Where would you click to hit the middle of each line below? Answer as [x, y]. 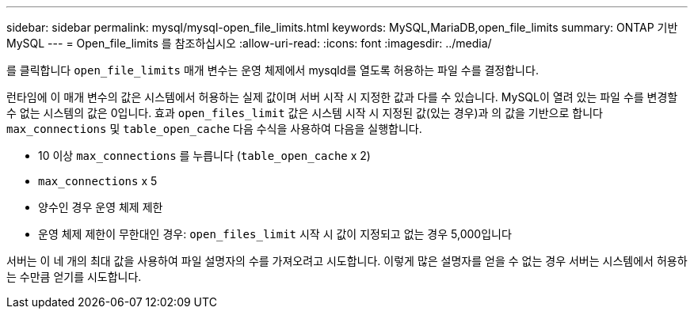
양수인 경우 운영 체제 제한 [101, 207]
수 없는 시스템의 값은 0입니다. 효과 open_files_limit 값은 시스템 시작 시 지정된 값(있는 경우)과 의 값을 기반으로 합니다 [305, 113]
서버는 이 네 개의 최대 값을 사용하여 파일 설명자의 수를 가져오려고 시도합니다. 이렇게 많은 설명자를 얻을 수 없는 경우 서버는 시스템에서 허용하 [347, 261]
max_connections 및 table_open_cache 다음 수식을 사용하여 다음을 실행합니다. [214, 129]
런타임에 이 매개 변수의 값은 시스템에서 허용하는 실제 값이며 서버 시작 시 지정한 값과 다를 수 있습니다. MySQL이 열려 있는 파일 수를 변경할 [342, 97]
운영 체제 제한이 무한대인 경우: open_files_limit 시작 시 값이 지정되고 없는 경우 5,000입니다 [275, 234]
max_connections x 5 [98, 181]
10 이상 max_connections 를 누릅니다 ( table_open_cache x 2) [204, 156]
